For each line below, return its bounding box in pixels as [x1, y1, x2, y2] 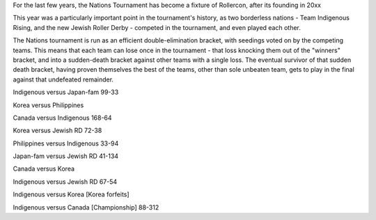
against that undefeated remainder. [13, 75, 114, 84]
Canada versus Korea [13, 164, 75, 173]
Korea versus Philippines [13, 101, 84, 109]
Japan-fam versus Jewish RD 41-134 [13, 152, 118, 160]
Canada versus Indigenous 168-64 [13, 113, 112, 122]
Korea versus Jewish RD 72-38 [13, 126, 102, 135]
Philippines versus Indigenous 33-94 [13, 139, 119, 148]
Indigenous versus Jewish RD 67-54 [13, 178, 118, 186]
